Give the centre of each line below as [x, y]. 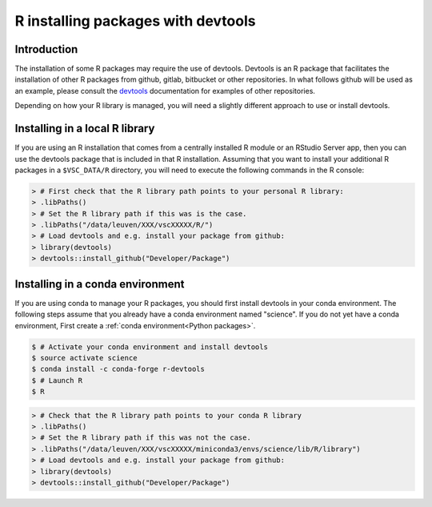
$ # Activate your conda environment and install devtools [150, 347]
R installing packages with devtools [135, 21]
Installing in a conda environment [100, 284]
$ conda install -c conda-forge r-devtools [118, 369]
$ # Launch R [57, 380]
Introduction [46, 49]
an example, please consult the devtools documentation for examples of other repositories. [165, 91]
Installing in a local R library [85, 129]
